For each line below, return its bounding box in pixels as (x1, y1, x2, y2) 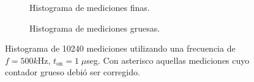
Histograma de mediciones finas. (29, 1, 150, 13)
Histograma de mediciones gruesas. (29, 21, 160, 34)
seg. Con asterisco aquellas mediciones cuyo (86, 53, 250, 66)
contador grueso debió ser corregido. (5, 66, 140, 78)
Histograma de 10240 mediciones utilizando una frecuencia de (5, 42, 236, 55)
